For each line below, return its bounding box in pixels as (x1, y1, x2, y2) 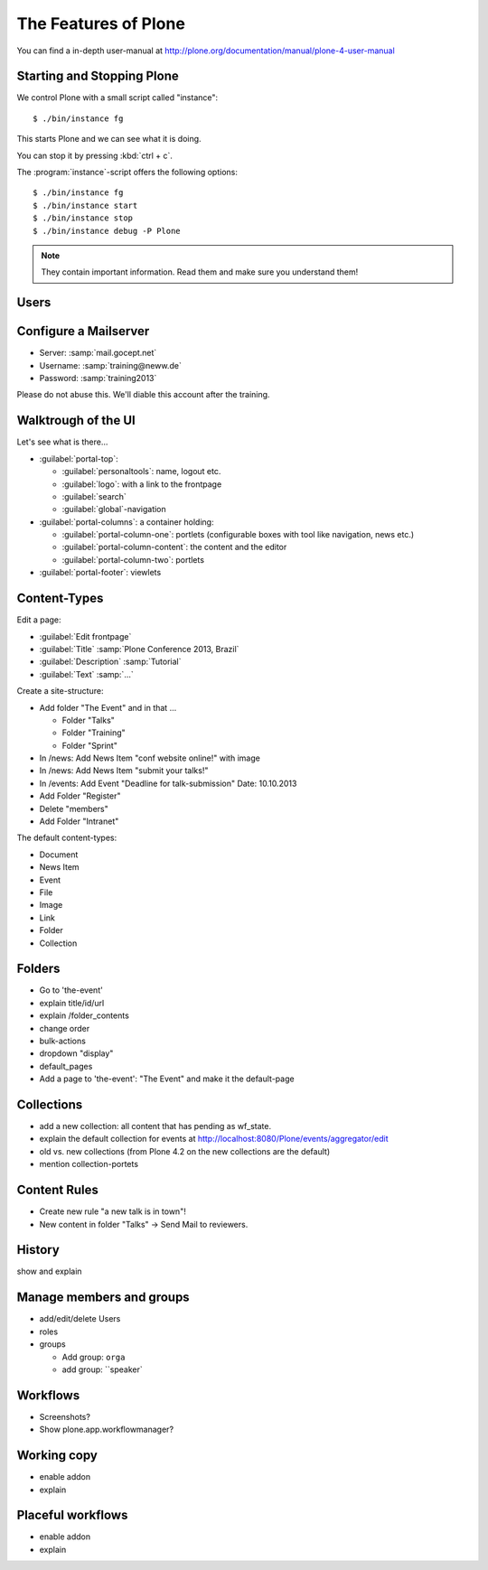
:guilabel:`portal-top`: (39, 453, 118, 464)
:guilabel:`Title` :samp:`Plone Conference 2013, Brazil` (39, 643, 239, 654)
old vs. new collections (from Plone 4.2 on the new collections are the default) (39, 1145, 331, 1156)
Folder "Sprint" (61, 740, 117, 751)
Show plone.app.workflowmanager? (39, 1424, 174, 1435)
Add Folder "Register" (39, 790, 121, 801)
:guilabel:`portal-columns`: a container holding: (39, 516, 214, 528)
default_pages (39, 1061, 93, 1071)
